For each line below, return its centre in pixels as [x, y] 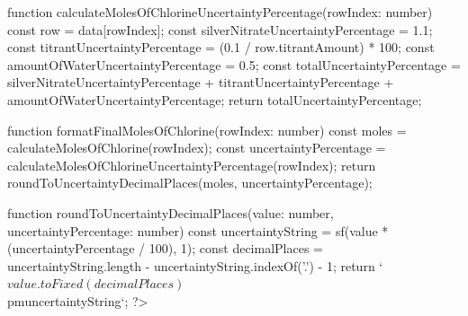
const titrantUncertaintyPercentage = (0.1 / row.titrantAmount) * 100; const [221, 47]
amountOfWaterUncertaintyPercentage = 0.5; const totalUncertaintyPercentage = [234, 64]
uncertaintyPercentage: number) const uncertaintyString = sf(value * [198, 230]
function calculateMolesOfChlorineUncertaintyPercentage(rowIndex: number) [220, 12]
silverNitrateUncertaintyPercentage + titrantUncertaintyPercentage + [201, 82]
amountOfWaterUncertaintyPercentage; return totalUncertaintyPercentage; [215, 99]
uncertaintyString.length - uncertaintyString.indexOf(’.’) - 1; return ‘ [195, 265]
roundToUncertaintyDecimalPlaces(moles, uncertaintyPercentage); [190, 183]
